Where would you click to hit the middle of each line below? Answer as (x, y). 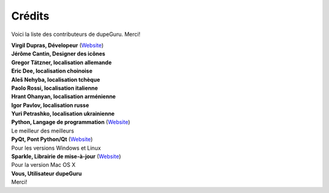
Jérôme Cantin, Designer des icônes (58, 54)
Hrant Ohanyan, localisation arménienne (63, 96)
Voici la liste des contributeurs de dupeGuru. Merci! (76, 34)
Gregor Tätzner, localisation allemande (62, 62)
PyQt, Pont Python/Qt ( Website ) (52, 139)
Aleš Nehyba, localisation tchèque (56, 79)
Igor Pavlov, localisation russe (50, 105)
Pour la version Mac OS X (43, 165)
